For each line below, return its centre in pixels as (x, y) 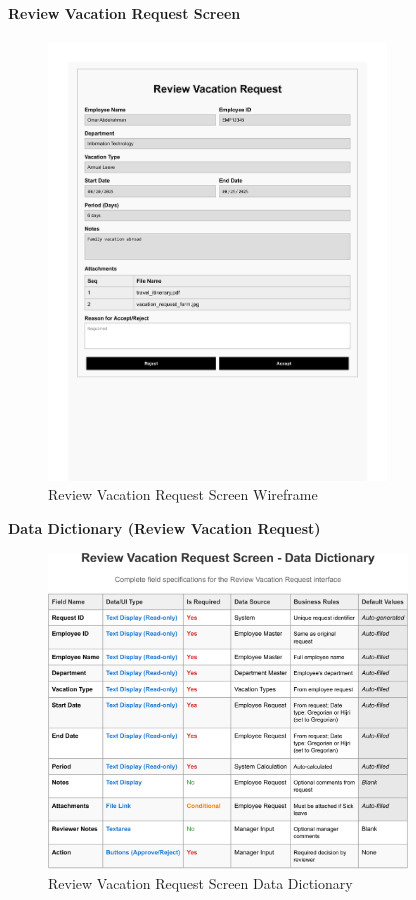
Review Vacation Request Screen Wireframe (183, 494)
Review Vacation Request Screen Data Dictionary (200, 882)
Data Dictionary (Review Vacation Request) (164, 528)
